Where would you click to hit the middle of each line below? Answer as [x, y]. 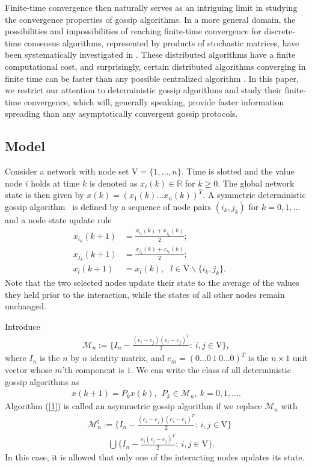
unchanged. [26, 306]
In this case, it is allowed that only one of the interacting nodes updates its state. [155, 457]
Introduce [23, 326]
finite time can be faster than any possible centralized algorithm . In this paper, [152, 78]
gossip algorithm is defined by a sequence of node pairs [108, 206]
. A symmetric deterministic [254, 195]
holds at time [55, 183]
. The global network [256, 183]
